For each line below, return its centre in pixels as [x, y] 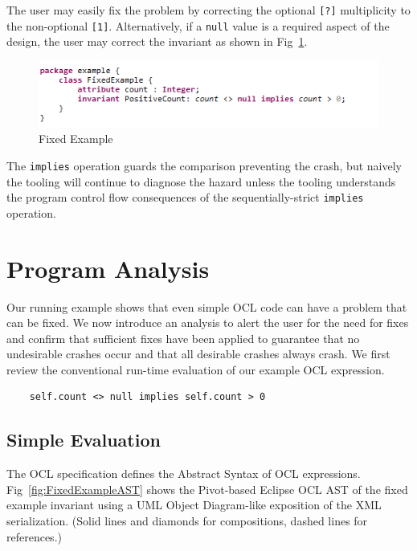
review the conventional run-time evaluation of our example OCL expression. [196, 369]
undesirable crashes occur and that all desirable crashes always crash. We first [198, 354]
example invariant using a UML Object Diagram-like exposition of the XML [194, 505]
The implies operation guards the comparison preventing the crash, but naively [204, 165]
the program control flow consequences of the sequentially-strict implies [185, 197]
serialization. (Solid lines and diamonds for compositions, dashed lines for [187, 521]
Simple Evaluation [84, 440]
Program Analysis [108, 268]
